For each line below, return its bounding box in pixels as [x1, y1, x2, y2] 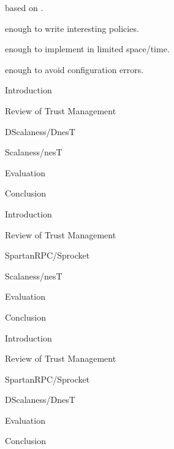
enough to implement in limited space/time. [5, 42, 170, 55]
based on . [5, 1, 43, 14]
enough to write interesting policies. [5, 21, 139, 34]
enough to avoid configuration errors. [5, 63, 144, 76]
